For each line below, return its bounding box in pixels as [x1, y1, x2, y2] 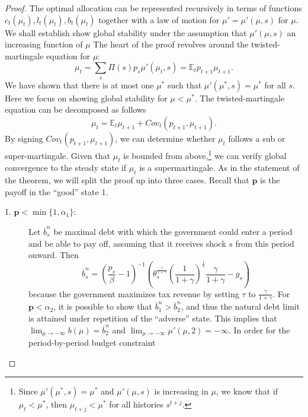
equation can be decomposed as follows [5, 103, 146, 116]
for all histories [109, 398, 163, 410]
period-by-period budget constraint [28, 336, 156, 349]
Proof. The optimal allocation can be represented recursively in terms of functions [5, 2, 302, 14]
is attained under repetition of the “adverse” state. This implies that [28, 311, 277, 324]
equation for [46, 49, 90, 62]
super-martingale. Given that [5, 149, 110, 161]
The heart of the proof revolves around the [93, 38, 249, 50]
